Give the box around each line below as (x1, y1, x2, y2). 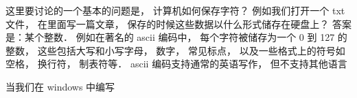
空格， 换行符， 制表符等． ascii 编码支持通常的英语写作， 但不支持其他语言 (5, 56, 347, 71)
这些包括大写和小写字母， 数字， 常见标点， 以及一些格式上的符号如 (37, 43, 345, 57)
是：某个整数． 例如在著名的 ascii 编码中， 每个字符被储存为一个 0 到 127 (5, 30, 335, 44)
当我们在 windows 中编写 (5, 79, 115, 93)
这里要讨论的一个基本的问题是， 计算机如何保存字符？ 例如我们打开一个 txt (5, 3, 345, 17)
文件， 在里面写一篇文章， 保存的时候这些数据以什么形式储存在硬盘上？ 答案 (5, 16, 352, 31)
